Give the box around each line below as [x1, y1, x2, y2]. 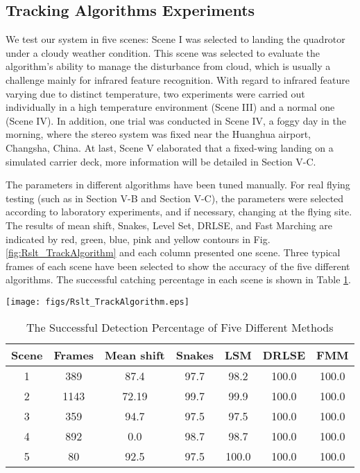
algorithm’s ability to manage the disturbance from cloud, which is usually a [6, 59, 331, 73]
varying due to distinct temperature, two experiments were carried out [6, 86, 305, 100]
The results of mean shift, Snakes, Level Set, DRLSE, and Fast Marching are [6, 217, 333, 232]
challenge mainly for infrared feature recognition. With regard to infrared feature [6, 72, 350, 87]
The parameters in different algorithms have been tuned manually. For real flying [6, 177, 350, 192]
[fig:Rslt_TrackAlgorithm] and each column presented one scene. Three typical [6, 245, 341, 260]
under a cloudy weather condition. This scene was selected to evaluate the [6, 45, 320, 60]
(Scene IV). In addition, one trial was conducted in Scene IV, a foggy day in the [6, 113, 346, 127]
